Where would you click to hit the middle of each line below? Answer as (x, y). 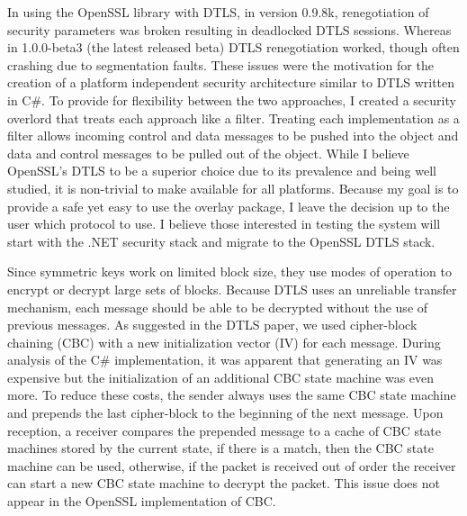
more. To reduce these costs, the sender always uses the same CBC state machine (232, 395)
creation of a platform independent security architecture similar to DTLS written (231, 82)
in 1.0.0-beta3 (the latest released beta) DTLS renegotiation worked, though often (233, 47)
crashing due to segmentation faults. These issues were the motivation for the (220, 64)
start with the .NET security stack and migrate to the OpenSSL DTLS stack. (221, 241)
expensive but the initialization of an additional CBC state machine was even (221, 377)
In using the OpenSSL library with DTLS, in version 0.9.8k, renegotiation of (218, 12)
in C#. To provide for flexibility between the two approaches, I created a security (232, 100)
